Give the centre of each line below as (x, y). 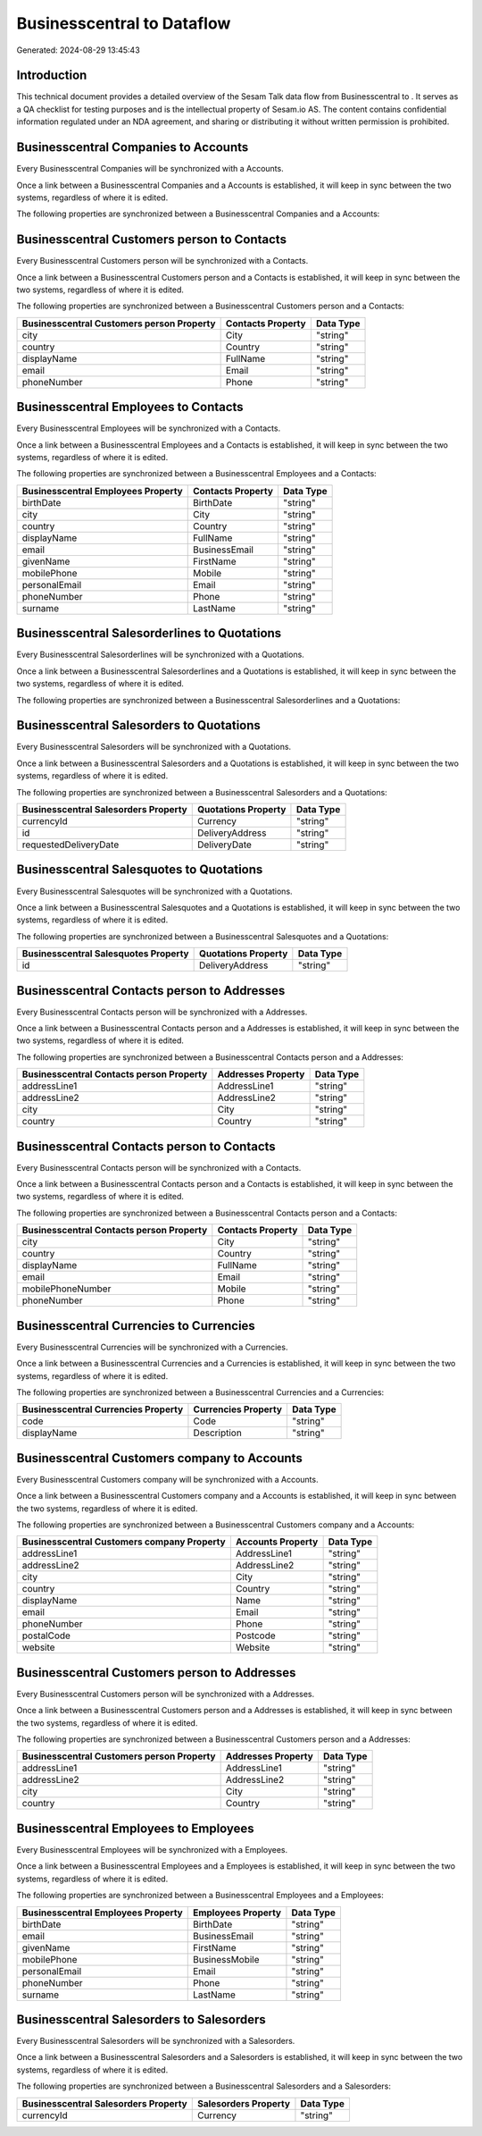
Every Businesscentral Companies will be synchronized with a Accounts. (150, 169)
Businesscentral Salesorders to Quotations (138, 725)
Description (218, 1433)
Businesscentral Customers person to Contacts (152, 240)
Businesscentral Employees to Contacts (130, 407)
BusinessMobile (226, 1959)
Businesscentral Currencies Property (103, 1409)
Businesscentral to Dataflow (124, 23)
